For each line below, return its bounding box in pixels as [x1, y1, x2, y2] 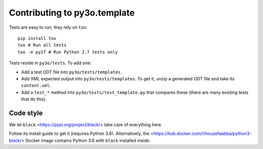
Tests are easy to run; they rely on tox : [9, 24, 88, 30]
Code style [9, 109, 43, 117]
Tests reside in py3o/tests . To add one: [9, 60, 92, 66]
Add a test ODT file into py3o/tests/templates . [21, 69, 122, 75]
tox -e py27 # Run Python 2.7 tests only [18, 49, 118, 55]
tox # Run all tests [18, 42, 67, 48]
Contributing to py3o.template [9, 7, 135, 18]
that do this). [21, 96, 47, 102]
